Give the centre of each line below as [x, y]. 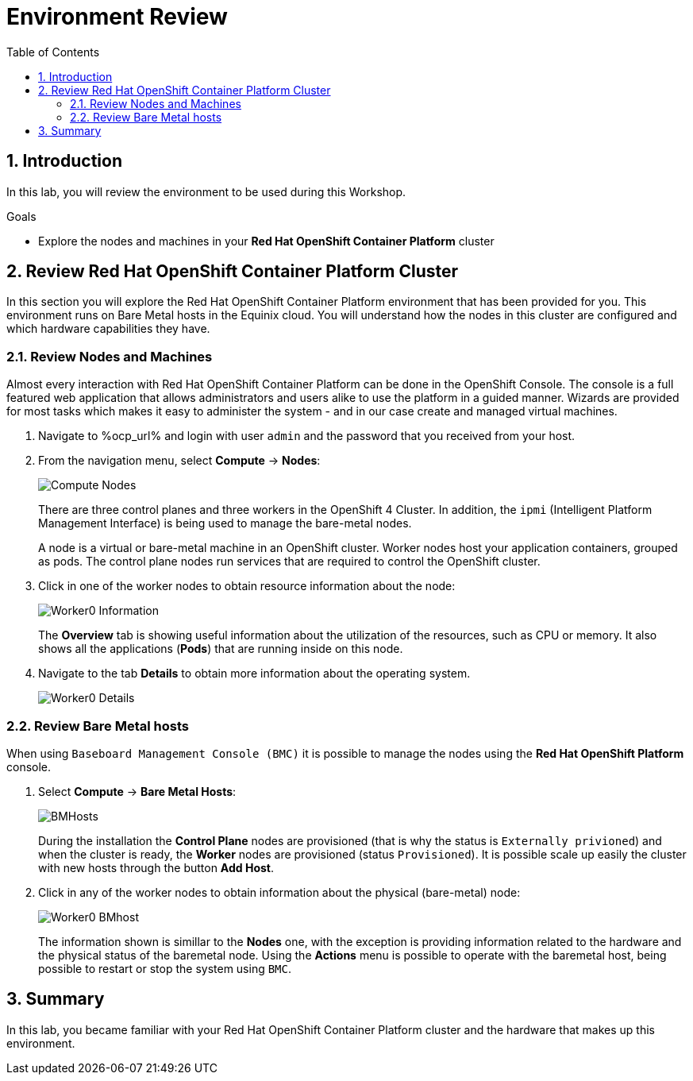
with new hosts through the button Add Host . [156, 867]
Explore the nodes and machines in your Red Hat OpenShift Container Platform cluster [266, 241]
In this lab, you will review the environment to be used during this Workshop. [206, 191]
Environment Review [117, 17]
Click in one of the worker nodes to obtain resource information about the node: [247, 586]
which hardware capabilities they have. [108, 329]
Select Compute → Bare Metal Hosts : [137, 791]
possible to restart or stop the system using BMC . [165, 968]
